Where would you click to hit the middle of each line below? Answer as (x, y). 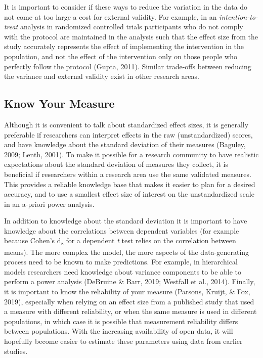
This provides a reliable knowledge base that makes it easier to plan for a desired (130, 184)
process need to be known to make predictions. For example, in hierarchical (121, 262)
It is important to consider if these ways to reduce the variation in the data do (126, 7)
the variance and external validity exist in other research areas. (102, 76)
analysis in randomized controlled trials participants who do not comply (132, 27)
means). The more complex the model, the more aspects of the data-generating (127, 252)
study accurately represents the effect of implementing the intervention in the (124, 46)
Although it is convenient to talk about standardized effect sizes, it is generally (126, 124)
